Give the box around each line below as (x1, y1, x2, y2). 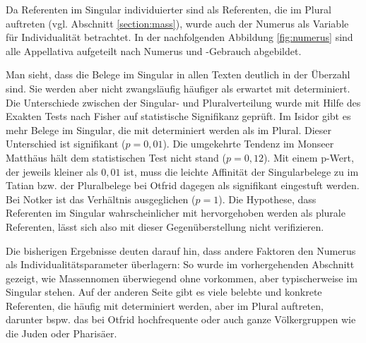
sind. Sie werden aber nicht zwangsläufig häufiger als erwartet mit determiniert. (6, 80, 350, 95)
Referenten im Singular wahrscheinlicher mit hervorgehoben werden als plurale (6, 205, 346, 220)
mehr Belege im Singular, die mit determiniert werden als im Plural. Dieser (6, 122, 332, 137)
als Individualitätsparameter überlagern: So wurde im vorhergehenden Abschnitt (6, 257, 355, 272)
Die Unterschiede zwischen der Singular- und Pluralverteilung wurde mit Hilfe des (6, 95, 361, 109)
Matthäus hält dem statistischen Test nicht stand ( (6, 150, 226, 164)
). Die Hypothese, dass (218, 191, 317, 206)
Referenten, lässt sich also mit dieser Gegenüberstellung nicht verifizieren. (6, 219, 324, 234)
